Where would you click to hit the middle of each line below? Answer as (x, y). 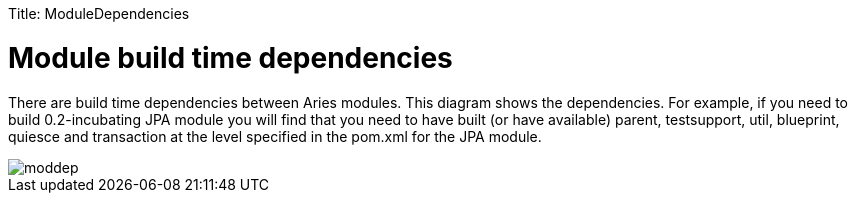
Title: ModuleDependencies (99, 13)
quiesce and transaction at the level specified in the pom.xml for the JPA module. (275, 136)
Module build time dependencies (230, 57)
